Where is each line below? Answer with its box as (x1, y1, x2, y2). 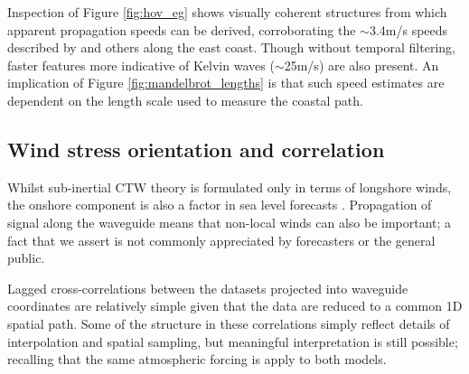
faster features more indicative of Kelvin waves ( (7, 55, 275, 74)
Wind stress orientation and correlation (7, 135, 385, 163)
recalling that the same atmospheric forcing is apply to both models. (7, 350, 387, 369)
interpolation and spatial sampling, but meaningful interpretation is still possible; (7, 332, 458, 351)
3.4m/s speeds (369, 20, 448, 39)
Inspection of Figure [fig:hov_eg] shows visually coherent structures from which (7, 3, 447, 21)
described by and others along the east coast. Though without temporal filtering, (7, 38, 455, 57)
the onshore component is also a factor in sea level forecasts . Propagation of (7, 195, 432, 214)
